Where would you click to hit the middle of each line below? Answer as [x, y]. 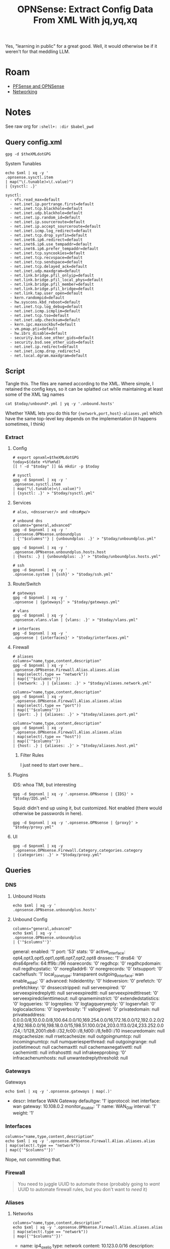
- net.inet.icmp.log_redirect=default [51, 231]
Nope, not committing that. [33, 1159]
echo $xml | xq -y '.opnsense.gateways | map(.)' [59, 1092]
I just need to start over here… [52, 765]
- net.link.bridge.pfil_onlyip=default [52, 275]
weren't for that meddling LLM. [38, 51]
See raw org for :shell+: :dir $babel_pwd [49, 126]
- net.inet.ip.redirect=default [44, 347]
